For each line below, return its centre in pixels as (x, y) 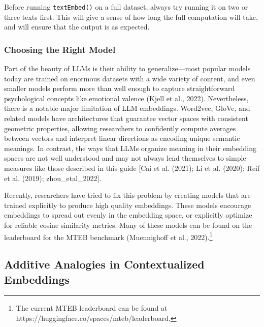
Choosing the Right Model (60, 49)
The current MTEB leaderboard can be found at (92, 308)
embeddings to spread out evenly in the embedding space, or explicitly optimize (128, 215)
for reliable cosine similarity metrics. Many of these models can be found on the (128, 225)
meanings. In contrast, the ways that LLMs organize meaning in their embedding (130, 148)
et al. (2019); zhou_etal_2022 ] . (53, 178)
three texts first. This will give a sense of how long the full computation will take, (131, 17)
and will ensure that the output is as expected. (77, 27)
